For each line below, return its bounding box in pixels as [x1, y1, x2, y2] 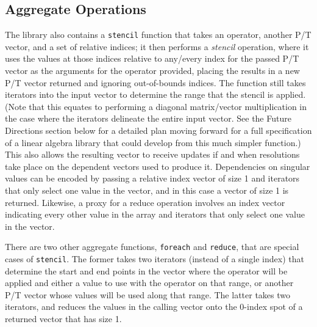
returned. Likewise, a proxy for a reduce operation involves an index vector [5, 196, 285, 208]
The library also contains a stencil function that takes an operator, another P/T [5, 28, 312, 41]
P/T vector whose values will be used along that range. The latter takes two [5, 288, 291, 301]
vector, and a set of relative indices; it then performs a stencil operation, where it [5, 40, 309, 53]
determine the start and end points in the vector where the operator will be [5, 264, 288, 277]
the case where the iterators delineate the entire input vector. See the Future [5, 112, 291, 125]
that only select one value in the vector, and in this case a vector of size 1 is [5, 183, 289, 196]
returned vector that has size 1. [5, 312, 122, 325]
